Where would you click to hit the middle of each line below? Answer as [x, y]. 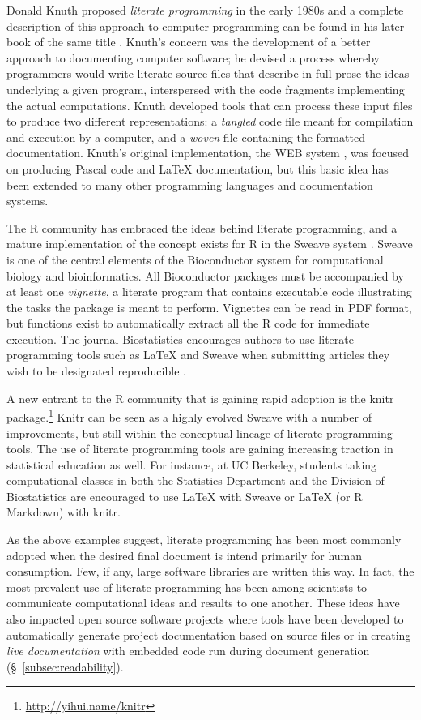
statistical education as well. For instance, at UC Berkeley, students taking [192, 464]
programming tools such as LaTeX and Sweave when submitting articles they [198, 355]
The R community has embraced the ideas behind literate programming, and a [202, 227]
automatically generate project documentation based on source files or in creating [209, 634]
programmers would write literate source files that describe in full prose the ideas [208, 73]
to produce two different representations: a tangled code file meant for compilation [210, 121]
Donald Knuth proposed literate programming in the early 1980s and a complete [205, 10]
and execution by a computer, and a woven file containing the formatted [186, 137]
